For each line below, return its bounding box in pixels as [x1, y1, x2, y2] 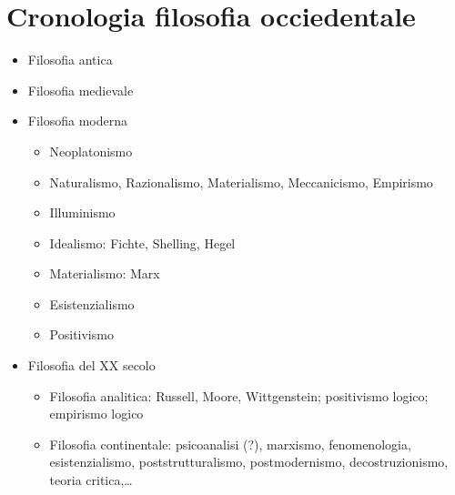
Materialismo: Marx [49, 264, 160, 283]
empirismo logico [49, 404, 144, 423]
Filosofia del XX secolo [27, 356, 156, 375]
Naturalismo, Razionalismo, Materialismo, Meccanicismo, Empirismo [49, 172, 433, 191]
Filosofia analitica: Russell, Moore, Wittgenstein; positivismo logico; [49, 386, 429, 405]
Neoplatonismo [49, 141, 133, 160]
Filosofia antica [27, 50, 113, 69]
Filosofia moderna [27, 111, 128, 130]
